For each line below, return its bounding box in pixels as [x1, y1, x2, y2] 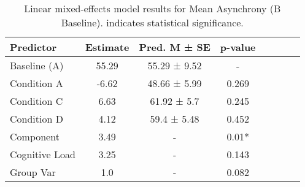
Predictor [10, 40, 57, 54]
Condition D [10, 112, 63, 126]
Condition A [10, 76, 63, 90]
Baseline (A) [10, 58, 64, 72]
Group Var [10, 165, 56, 179]
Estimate [85, 40, 129, 54]
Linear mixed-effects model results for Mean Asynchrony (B [24, 1, 281, 15]
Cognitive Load [10, 147, 75, 161]
